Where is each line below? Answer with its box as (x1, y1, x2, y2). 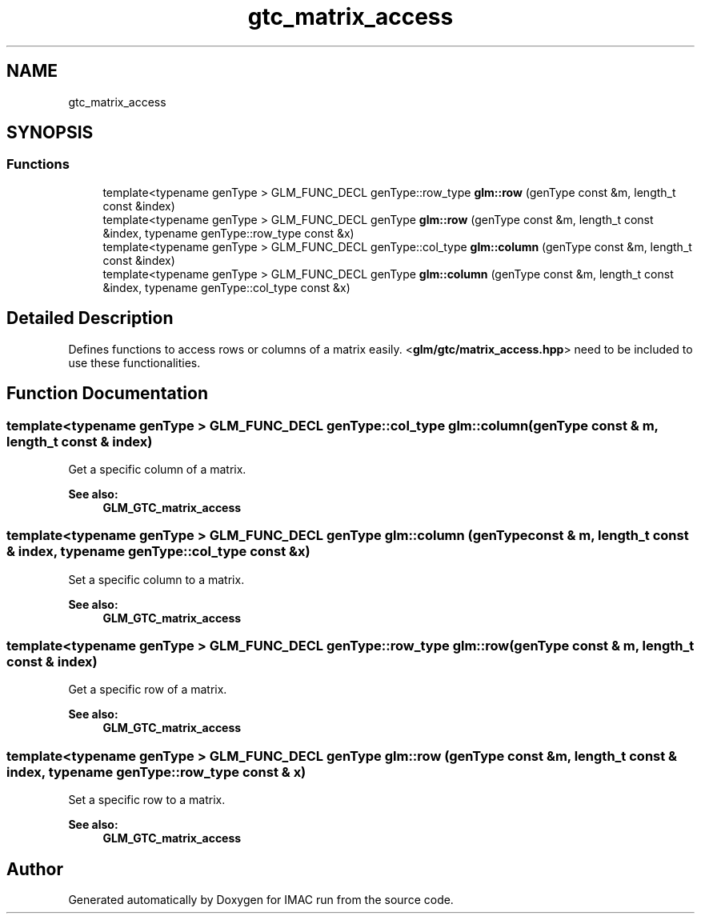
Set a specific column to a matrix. (68, 572, 245, 586)
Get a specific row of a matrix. (68, 682, 227, 697)
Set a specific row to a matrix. (68, 793, 226, 807)
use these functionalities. (68, 355, 201, 370)
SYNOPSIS (6, 122, 94, 143)
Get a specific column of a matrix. (68, 462, 246, 476)
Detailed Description (6, 308, 174, 329)
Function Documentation (6, 383, 208, 404)
